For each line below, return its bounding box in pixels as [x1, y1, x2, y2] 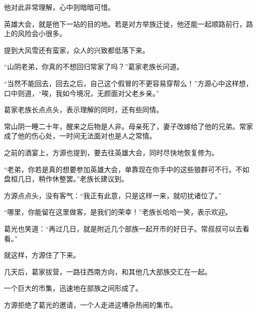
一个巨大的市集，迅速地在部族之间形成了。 [4, 283, 142, 293]
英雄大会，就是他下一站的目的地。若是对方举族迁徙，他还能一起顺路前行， [4, 18, 246, 29]
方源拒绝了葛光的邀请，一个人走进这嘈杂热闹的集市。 [4, 299, 177, 310]
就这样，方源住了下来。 [4, 250, 80, 260]
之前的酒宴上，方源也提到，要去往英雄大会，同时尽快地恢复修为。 [4, 147, 218, 157]
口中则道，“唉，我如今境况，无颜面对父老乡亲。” [4, 88, 160, 98]
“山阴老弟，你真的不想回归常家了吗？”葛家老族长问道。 [4, 61, 184, 72]
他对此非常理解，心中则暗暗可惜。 [4, 2, 115, 12]
